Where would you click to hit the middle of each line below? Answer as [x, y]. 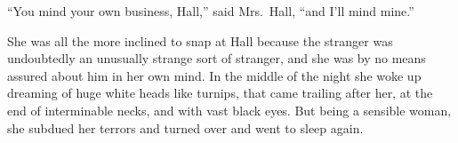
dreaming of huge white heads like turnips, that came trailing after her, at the [220, 93]
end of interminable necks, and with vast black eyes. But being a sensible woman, [229, 110]
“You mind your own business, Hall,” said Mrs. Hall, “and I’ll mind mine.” [211, 11]
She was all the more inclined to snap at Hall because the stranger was [200, 40]
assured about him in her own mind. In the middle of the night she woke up [214, 75]
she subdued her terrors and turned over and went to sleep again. [185, 127]
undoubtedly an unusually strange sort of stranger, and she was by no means [217, 58]
